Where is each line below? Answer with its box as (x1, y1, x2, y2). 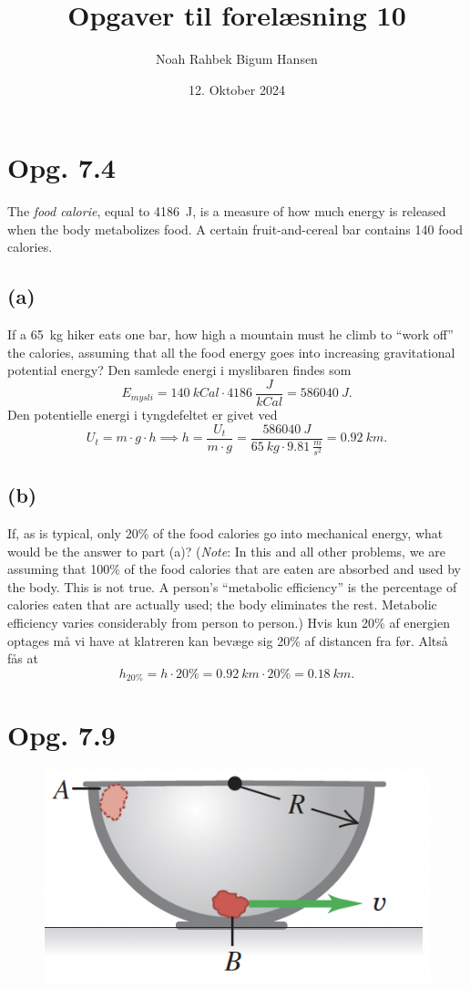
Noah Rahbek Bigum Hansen (156, 49, 318, 68)
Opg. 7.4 (7, 149, 116, 186)
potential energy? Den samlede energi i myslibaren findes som (7, 360, 352, 380)
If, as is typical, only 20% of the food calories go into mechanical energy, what (7, 524, 444, 543)
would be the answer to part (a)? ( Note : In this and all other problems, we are (7, 541, 445, 560)
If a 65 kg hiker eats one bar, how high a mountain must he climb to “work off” (7, 325, 454, 344)
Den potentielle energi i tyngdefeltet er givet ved (7, 405, 278, 424)
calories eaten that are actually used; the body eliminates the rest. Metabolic (7, 595, 437, 614)
